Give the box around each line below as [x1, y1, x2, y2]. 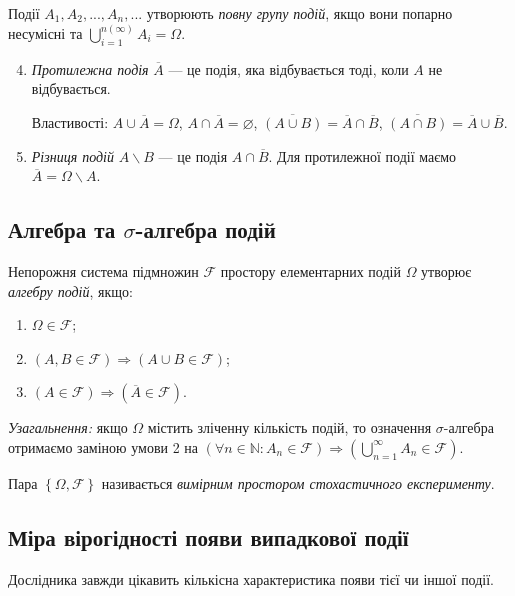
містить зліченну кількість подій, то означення [147, 417, 432, 438]
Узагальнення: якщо [8, 417, 128, 438]
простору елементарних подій [220, 261, 401, 281]
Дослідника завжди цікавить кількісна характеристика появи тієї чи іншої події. [8, 568, 495, 589]
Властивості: [31, 112, 109, 133]
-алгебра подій [135, 214, 276, 245]
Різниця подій [31, 145, 114, 166]
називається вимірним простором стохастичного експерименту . [101, 472, 495, 493]
